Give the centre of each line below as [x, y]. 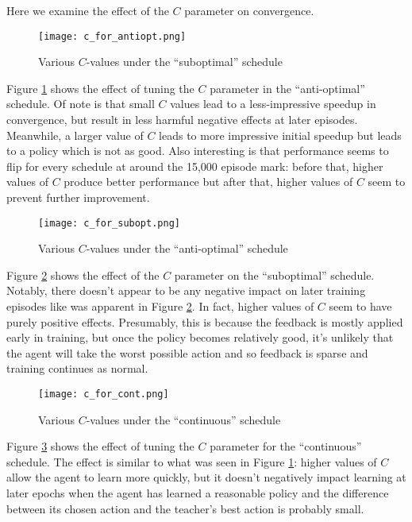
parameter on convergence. [249, 10]
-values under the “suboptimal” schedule [184, 62]
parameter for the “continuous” [286, 446]
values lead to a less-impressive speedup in [273, 104]
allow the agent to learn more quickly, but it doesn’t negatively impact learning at [206, 477]
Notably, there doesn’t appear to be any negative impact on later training [186, 290]
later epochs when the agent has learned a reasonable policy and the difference [198, 493]
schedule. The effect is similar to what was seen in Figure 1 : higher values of [192, 461]
